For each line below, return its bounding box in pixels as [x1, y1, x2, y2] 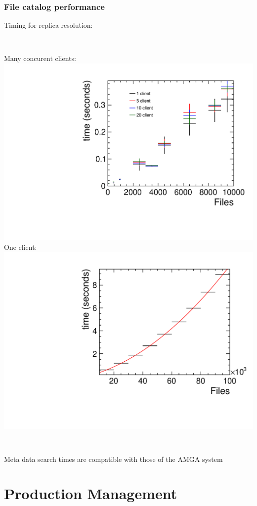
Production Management [4, 483, 177, 503]
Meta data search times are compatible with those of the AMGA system [4, 453, 223, 464]
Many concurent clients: [4, 53, 76, 63]
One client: [4, 241, 37, 252]
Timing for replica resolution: [4, 20, 93, 30]
